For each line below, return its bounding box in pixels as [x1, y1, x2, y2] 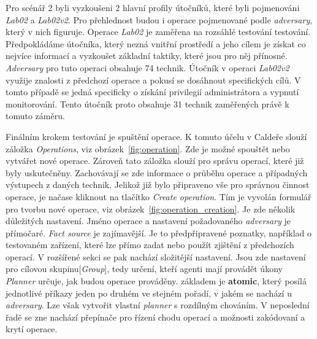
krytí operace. [6, 322, 58, 335]
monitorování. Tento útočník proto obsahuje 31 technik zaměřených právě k [6, 97, 289, 110]
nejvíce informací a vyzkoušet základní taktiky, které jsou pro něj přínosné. [6, 49, 288, 62]
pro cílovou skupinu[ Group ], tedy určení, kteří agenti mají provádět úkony [6, 262, 283, 275]
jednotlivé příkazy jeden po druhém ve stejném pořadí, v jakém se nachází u [6, 286, 292, 299]
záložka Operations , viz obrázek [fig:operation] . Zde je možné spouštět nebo [6, 142, 290, 155]
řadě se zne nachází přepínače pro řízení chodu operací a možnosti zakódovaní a [6, 310, 305, 323]
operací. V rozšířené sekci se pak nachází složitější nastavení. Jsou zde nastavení [6, 250, 306, 263]
